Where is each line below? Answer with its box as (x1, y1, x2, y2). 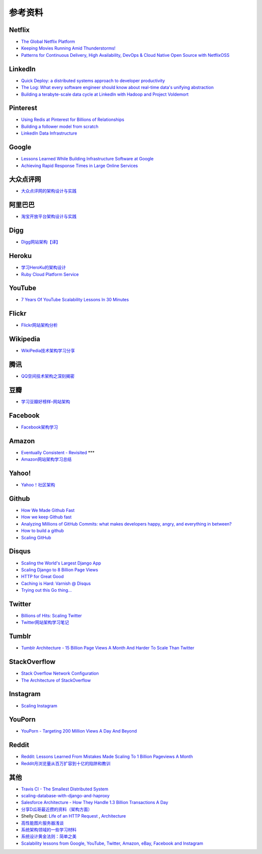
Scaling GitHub (21, 534, 51, 540)
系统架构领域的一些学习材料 (21, 826, 77, 833)
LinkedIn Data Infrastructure (21, 130, 77, 136)
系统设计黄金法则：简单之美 (21, 834, 77, 839)
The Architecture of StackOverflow (21, 677, 91, 683)
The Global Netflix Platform (21, 39, 75, 45)
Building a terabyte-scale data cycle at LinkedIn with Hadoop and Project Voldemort (21, 91, 189, 97)
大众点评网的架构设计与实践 (21, 188, 77, 194)
